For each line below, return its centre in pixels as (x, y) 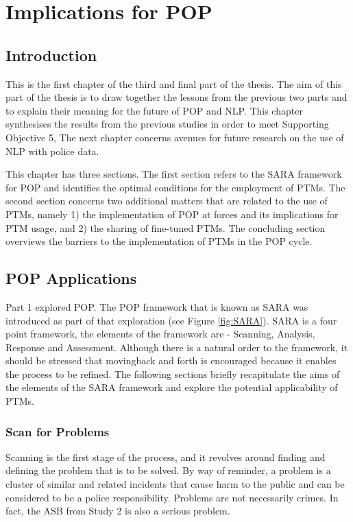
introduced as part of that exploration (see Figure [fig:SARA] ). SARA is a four (171, 320)
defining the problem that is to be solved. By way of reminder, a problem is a (168, 470)
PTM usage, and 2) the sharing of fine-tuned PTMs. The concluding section (166, 227)
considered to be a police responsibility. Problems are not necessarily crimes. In (172, 497)
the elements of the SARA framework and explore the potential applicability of (172, 387)
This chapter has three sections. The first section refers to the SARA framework (174, 174)
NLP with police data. (52, 151)
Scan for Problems (58, 431)
